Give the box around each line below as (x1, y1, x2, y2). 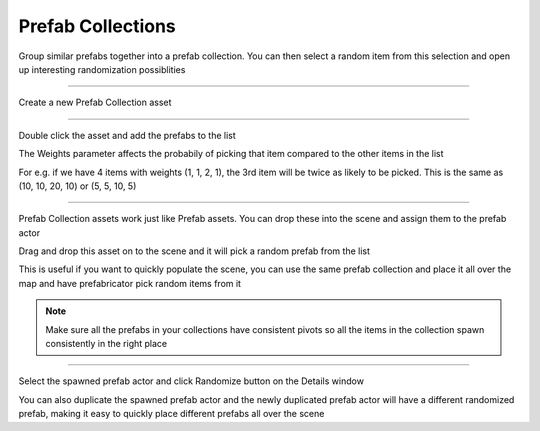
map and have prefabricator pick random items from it (18, 277, 242, 289)
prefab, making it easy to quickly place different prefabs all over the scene (18, 408, 325, 420)
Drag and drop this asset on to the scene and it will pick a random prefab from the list (18, 245, 370, 257)
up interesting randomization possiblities (18, 63, 186, 75)
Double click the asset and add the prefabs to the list (18, 129, 237, 141)
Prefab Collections (18, 15, 177, 37)
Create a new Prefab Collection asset (18, 96, 172, 109)
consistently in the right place (45, 338, 168, 350)
